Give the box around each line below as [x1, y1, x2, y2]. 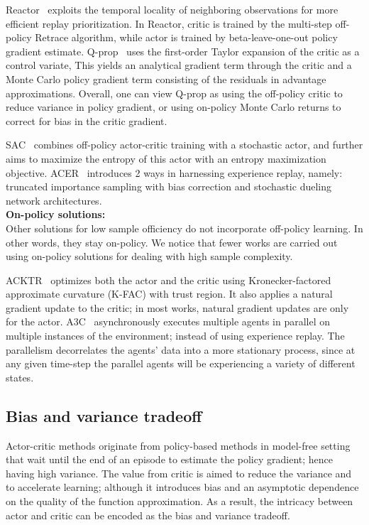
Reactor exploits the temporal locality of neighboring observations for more [6, 2, 338, 16]
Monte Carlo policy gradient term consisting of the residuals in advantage [6, 71, 326, 86]
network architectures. [6, 193, 102, 207]
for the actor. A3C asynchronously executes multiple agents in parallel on [6, 314, 331, 329]
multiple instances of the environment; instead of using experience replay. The [6, 328, 345, 343]
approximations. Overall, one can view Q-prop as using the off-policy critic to [6, 85, 343, 100]
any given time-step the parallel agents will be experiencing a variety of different [6, 356, 356, 371]
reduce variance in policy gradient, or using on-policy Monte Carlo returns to [6, 99, 341, 114]
